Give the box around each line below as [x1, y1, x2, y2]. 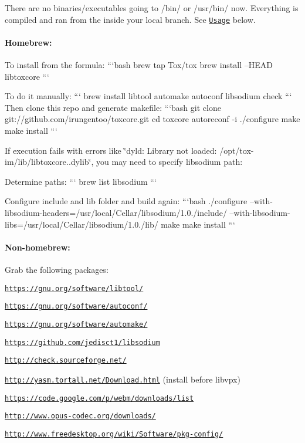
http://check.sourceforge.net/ [5, 356, 127, 365]
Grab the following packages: [5, 263, 109, 275]
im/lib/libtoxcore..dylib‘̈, [5, 155, 94, 168]
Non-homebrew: [5, 241, 70, 253]
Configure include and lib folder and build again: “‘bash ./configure [5, 195, 248, 207]
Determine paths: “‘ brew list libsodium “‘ [5, 175, 157, 187]
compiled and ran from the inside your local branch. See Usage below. [5, 13, 256, 25]
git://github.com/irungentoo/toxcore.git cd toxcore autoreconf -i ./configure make [5, 113, 300, 125]
